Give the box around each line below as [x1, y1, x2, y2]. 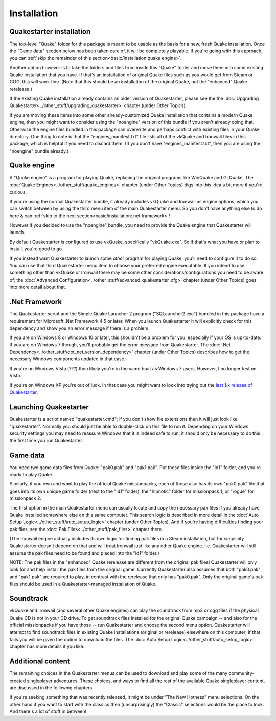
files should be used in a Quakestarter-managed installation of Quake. [9, 581, 157, 587]
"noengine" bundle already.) [9, 147, 69, 154]
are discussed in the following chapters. [9, 685, 94, 691]
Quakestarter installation [9, 27, 91, 36]
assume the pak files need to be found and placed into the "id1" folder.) [9, 550, 159, 556]
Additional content [9, 657, 70, 666]
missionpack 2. [9, 495, 42, 501]
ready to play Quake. [9, 472, 54, 478]
